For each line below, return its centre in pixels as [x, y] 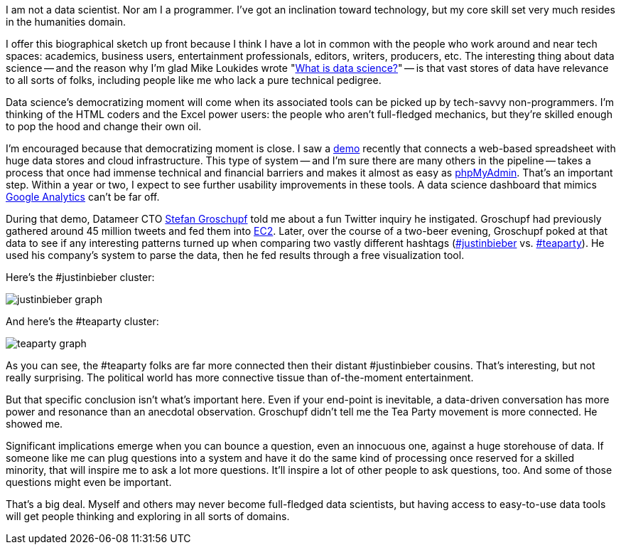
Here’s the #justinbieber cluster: [80, 277]
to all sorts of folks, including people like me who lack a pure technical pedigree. [194, 80]
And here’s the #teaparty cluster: [82, 321]
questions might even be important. [89, 482]
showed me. [34, 424]
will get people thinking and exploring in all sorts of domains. [148, 516]
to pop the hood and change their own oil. [104, 126]
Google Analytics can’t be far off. [83, 197]
